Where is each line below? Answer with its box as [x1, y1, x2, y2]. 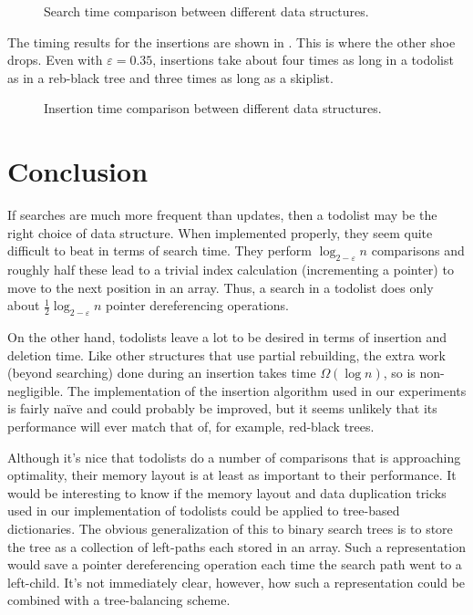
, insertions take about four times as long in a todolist [152, 50, 454, 69]
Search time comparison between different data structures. [44, 2, 369, 20]
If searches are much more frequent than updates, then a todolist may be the [7, 205, 437, 224]
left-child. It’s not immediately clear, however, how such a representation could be [7, 572, 466, 591]
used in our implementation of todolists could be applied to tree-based [7, 501, 400, 520]
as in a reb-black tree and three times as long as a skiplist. [7, 68, 334, 87]
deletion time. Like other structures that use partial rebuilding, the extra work [7, 345, 446, 364]
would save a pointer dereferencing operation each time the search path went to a [7, 555, 462, 574]
